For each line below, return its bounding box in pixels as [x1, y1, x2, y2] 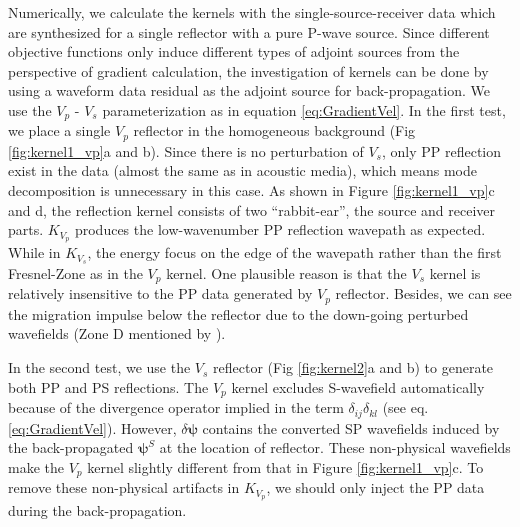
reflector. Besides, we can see [335, 283, 512, 304]
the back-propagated [8, 437, 134, 458]
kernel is [429, 262, 481, 283]
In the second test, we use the [8, 357, 191, 378]
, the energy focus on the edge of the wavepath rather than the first [87, 242, 502, 263]
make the [8, 456, 64, 477]
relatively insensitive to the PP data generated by [8, 283, 313, 304]
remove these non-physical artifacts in [8, 477, 240, 498]
